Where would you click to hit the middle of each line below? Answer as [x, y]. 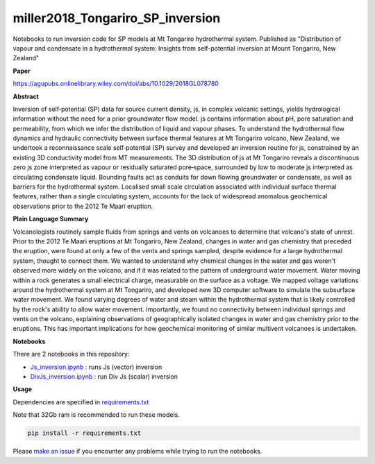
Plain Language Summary [51, 219]
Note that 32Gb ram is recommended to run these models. [96, 415]
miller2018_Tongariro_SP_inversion [117, 18]
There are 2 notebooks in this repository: [71, 354]
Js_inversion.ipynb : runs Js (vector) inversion [96, 367]
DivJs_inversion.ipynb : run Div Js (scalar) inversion [104, 377]
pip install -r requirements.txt [84, 433]
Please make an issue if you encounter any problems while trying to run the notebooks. [137, 452]
